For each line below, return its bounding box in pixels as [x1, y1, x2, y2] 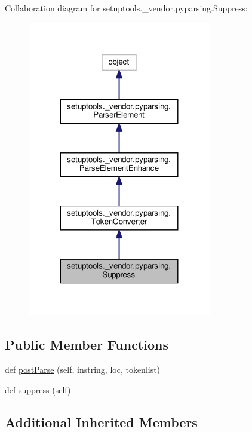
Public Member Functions [5, 335, 168, 354]
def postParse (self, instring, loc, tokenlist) [5, 363, 161, 376]
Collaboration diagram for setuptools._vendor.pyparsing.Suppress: [5, 2, 248, 14]
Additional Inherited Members [5, 412, 198, 431]
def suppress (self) [5, 383, 71, 396]
